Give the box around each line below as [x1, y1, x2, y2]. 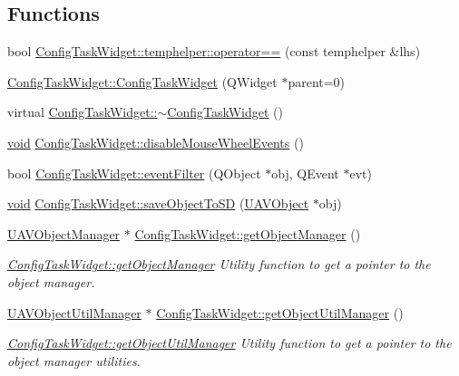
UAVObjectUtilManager [7, 303, 142, 322]
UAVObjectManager [7, 224, 121, 243]
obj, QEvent [271, 163, 339, 182]
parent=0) [288, 72, 346, 91]
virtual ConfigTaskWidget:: [7, 102, 158, 121]
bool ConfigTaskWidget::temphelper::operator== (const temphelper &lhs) [7, 42, 421, 61]
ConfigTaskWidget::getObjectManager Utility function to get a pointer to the [7, 255, 431, 274]
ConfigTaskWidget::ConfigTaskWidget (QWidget [7, 72, 278, 91]
